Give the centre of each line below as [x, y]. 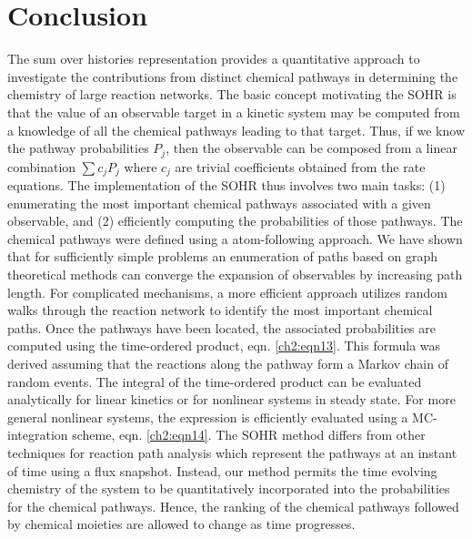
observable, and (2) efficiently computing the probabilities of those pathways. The [235, 221]
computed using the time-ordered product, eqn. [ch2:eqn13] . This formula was [224, 346]
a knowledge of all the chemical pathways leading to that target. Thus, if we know [236, 130]
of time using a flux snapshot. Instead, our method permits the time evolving [222, 470]
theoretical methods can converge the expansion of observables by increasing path [235, 274]
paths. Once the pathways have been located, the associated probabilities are [222, 327]
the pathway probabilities [78, 148]
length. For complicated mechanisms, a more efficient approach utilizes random [227, 292]
